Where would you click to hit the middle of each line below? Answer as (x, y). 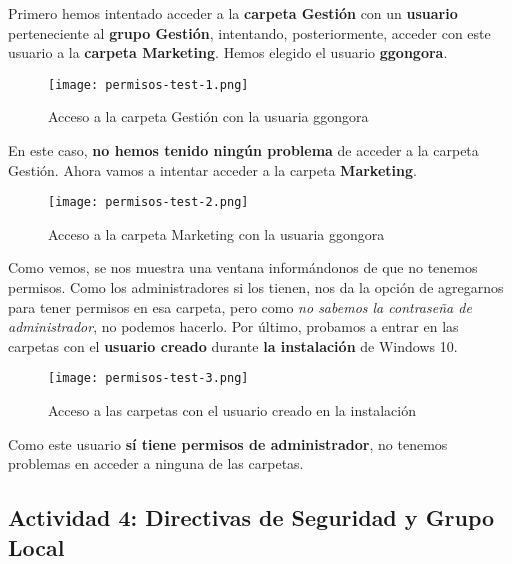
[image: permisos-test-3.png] (148, 378)
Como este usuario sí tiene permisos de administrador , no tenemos (228, 443)
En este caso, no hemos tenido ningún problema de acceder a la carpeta (243, 150)
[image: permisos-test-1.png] (148, 84)
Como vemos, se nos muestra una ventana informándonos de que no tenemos (243, 267)
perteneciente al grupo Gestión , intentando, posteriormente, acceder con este (249, 32)
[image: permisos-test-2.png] (148, 202)
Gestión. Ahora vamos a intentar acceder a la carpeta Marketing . (212, 169)
